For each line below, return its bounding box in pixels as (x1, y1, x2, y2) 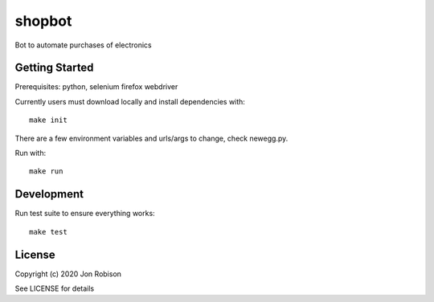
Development (14, 187, 84, 201)
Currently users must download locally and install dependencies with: (14, 96, 245, 106)
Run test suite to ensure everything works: (14, 209, 156, 218)
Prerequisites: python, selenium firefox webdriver (14, 82, 178, 92)
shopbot (14, 12, 72, 30)
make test (29, 227, 68, 236)
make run (29, 167, 63, 176)
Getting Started (14, 61, 94, 75)
